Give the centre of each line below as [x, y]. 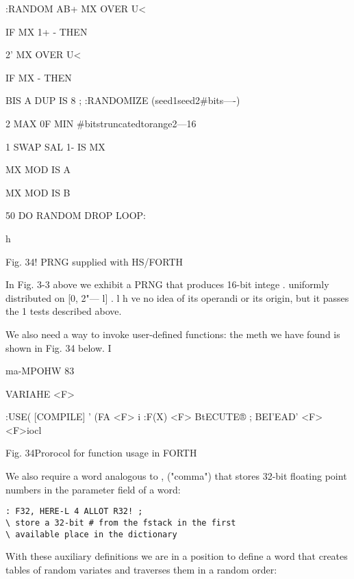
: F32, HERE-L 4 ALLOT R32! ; [74, 512]
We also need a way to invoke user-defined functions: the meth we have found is [173, 334]
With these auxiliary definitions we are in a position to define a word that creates [177, 556]
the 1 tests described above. [64, 311]
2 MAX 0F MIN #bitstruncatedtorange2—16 [101, 123]
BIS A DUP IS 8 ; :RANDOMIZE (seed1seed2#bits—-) [123, 100]
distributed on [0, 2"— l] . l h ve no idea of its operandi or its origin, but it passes [177, 297]
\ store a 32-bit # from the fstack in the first [121, 523]
